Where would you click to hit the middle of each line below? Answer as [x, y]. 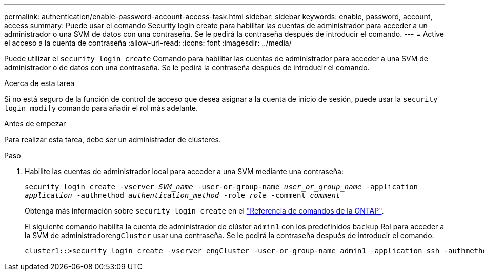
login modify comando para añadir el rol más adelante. [101, 108]
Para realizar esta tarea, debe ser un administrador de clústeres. [113, 140]
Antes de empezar [35, 124]
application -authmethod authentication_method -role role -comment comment [183, 195]
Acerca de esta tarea [39, 83]
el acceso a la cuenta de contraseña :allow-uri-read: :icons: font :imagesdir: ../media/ [148, 43]
